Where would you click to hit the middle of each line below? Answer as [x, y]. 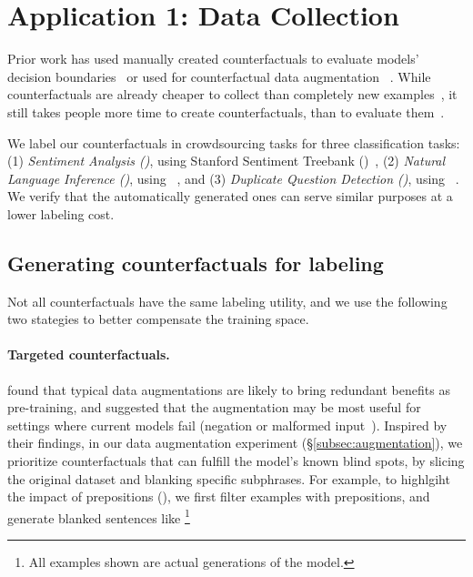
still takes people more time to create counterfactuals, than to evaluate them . [226, 111]
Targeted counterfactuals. [89, 354]
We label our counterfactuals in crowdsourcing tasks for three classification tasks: [234, 142]
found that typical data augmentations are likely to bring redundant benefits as [229, 389]
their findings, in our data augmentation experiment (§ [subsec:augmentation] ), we [235, 443]
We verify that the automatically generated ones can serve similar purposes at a [230, 196]
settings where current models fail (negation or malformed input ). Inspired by [227, 425]
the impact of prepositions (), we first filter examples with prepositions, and [219, 496]
